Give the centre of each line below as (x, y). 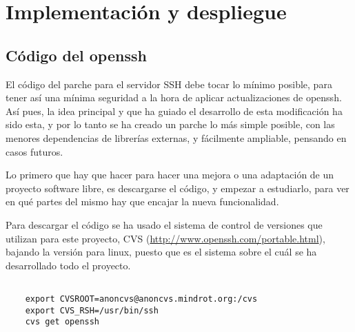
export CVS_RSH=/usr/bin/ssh (92, 310)
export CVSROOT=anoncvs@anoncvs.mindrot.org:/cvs (141, 299)
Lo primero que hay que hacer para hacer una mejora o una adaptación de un (170, 175)
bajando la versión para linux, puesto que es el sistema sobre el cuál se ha (161, 252)
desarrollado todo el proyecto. (68, 265)
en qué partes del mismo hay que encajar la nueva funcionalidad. (142, 201)
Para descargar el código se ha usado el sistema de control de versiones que (164, 224)
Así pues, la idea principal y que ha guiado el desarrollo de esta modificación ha (174, 111)
